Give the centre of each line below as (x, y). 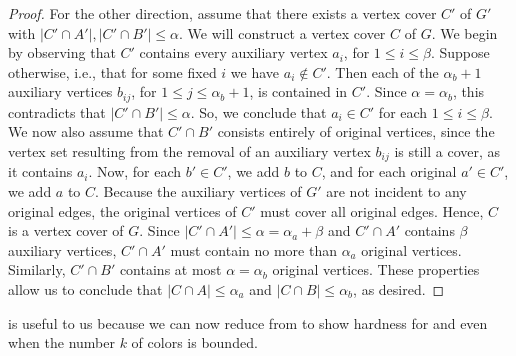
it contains (40, 171)
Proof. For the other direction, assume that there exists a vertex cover (222, 13)
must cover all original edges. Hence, (372, 210)
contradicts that (57, 111)
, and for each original (389, 171)
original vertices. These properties (376, 269)
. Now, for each (135, 171)
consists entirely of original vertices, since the (356, 131)
